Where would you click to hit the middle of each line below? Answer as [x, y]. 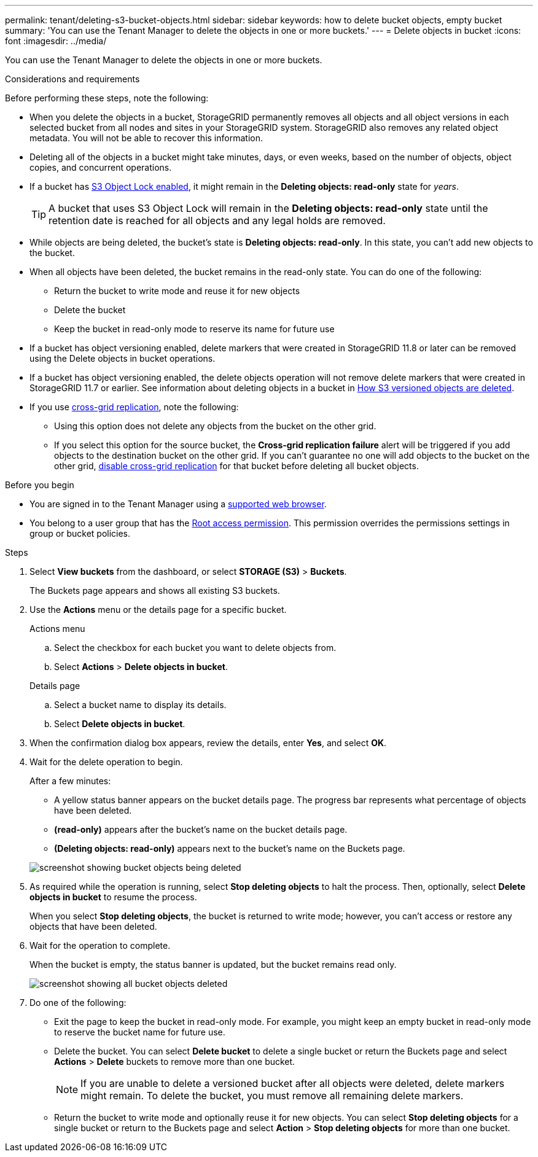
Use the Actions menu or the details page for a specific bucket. [158, 610]
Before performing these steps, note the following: [107, 98]
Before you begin [40, 485]
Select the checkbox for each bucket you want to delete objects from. [195, 648]
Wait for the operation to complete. [100, 945]
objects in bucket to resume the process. [113, 897]
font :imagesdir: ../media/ [56, 41]
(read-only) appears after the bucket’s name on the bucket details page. [201, 829]
